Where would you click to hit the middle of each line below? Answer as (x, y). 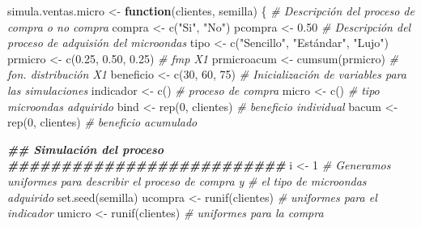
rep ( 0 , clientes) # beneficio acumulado (102, 122)
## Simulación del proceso (86, 149)
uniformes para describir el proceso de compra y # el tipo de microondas (187, 180)
